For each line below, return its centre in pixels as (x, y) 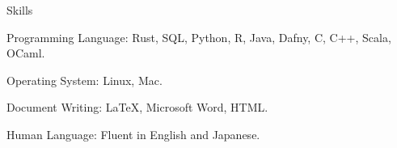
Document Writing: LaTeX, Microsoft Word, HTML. (137, 107)
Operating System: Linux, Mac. (84, 80)
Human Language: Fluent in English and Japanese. (133, 134)
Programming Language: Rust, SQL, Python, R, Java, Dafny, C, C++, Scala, (199, 37)
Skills (20, 10)
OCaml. (26, 53)
